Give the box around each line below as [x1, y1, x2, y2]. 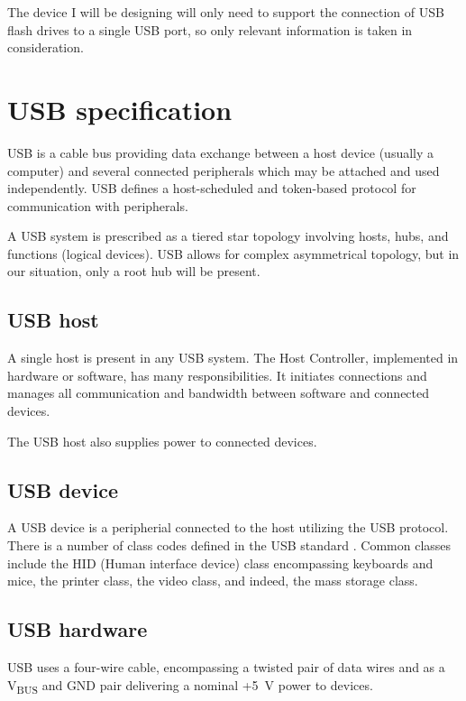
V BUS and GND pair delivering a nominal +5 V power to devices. [7, 675, 373, 696]
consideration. [7, 38, 84, 57]
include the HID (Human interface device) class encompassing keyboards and [7, 553, 434, 572]
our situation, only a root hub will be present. [7, 262, 260, 281]
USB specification [7, 90, 233, 127]
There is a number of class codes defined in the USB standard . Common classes [7, 536, 452, 555]
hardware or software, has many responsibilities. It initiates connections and [7, 365, 427, 384]
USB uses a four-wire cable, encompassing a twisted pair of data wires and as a [7, 658, 445, 677]
